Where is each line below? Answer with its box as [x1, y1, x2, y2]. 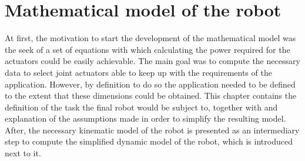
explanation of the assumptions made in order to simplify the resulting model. [5, 112, 286, 125]
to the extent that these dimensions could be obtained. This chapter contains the [5, 89, 297, 102]
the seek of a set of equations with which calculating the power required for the [5, 43, 290, 55]
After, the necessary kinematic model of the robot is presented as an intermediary [5, 123, 300, 136]
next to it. [5, 147, 41, 159]
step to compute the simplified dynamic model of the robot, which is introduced [5, 135, 293, 147]
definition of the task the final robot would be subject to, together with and [5, 100, 278, 113]
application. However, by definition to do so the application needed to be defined [5, 78, 296, 90]
